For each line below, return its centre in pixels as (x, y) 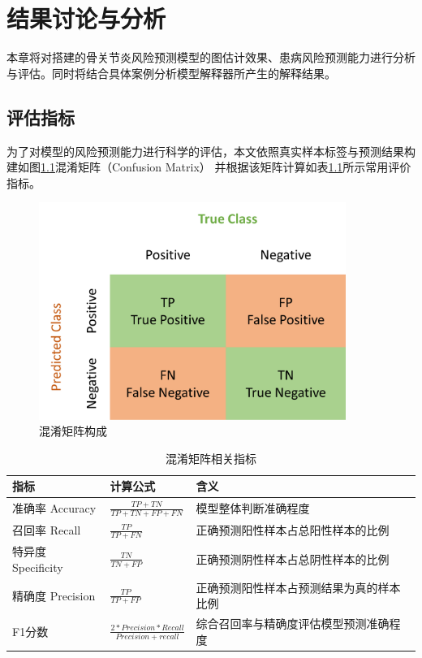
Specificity (38, 567)
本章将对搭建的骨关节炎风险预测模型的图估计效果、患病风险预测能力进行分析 (211, 57)
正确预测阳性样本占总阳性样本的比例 (293, 530)
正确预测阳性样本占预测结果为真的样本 (298, 587)
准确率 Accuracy (54, 508)
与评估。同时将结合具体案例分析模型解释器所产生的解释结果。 (171, 73)
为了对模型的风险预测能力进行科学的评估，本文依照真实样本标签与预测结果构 (211, 151)
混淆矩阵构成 (73, 431)
